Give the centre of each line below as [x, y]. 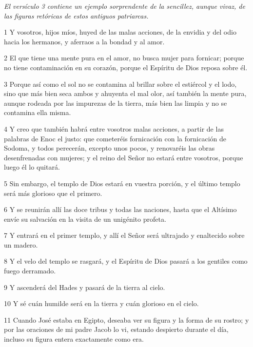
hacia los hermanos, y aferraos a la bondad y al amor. [84, 41]
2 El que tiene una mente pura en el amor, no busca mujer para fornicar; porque [124, 58]
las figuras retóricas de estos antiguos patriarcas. [76, 15]
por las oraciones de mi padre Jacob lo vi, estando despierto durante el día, [116, 329]
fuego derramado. [30, 271]
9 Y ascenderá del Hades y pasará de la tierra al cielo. [85, 287]
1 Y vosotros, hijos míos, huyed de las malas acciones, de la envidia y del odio [120, 32]
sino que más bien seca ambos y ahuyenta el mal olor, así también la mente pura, [125, 93]
